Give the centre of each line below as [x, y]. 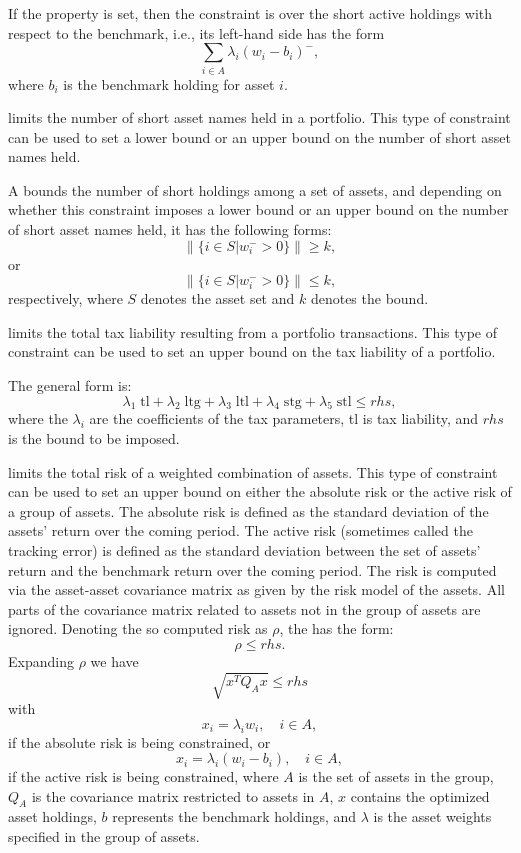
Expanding [41, 660]
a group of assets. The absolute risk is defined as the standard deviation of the [248, 510]
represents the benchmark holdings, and [234, 816]
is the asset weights [432, 816]
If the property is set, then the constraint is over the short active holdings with [250, 13]
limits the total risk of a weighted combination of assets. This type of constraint [253, 471]
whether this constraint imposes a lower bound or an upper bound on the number [258, 209]
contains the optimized [420, 795]
